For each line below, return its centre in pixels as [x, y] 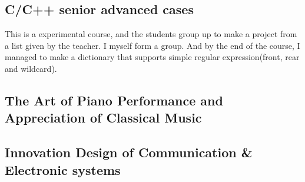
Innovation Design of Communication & [129, 152]
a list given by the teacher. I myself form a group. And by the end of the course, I [152, 45]
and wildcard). [31, 68]
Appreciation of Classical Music [103, 118]
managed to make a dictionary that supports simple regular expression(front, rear [152, 57]
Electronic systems [63, 169]
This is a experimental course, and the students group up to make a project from [151, 34]
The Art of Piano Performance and [114, 100]
